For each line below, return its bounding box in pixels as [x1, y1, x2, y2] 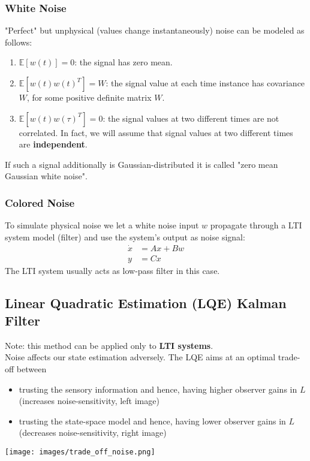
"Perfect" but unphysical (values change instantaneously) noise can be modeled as [5, 24, 305, 37]
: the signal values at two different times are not [103, 112, 279, 124]
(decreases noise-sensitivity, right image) [19, 426, 167, 439]
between [16, 363, 47, 375]
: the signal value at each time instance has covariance [106, 77, 305, 89]
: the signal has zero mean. [74, 56, 173, 68]
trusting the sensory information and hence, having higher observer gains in [19, 382, 297, 395]
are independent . [19, 138, 88, 150]
